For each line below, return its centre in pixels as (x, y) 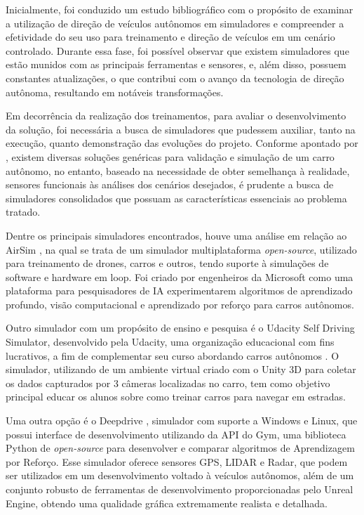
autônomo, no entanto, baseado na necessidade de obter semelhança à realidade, (178, 170)
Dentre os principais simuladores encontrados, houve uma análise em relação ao (176, 235)
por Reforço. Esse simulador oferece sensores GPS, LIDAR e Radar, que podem (177, 461)
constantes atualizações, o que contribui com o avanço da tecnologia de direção (175, 78)
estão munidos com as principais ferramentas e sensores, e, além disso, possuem (176, 64)
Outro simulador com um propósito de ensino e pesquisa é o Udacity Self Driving (180, 328)
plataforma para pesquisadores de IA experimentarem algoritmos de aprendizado (179, 291)
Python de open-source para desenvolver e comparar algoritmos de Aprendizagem (180, 448)
